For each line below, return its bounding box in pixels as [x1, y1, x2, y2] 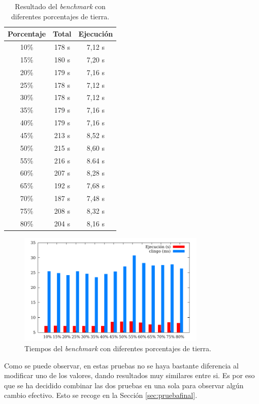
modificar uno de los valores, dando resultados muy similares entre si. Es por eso [4, 370, 255, 381]
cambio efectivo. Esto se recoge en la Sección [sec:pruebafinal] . [4, 390, 198, 400]
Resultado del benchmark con [15, 1, 106, 11]
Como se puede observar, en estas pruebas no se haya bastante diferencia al [4, 360, 239, 371]
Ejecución [78, 28, 113, 39]
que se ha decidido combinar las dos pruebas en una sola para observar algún [4, 380, 244, 390]
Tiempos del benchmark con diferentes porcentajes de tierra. [24, 343, 211, 354]
